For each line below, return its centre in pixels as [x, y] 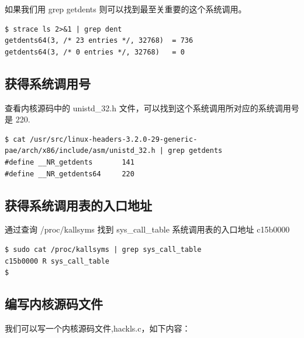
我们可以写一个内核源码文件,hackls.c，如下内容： [98, 328]
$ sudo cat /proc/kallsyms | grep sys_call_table [103, 249]
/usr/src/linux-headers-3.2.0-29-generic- [113, 139]
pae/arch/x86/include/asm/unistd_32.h [80, 151]
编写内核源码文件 [54, 304]
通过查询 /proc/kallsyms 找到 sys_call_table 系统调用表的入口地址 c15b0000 [147, 229]
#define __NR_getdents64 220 [70, 174]
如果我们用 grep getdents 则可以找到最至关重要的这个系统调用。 [126, 9]
